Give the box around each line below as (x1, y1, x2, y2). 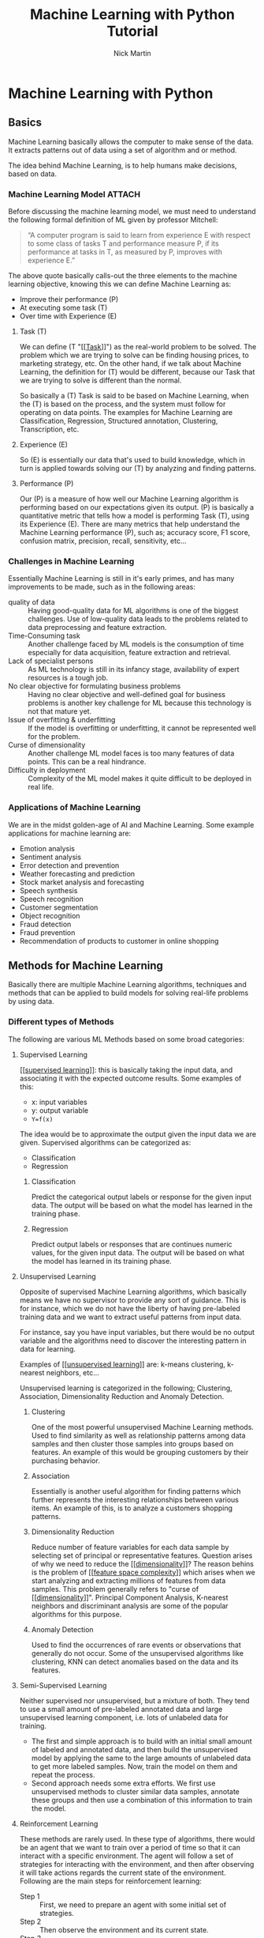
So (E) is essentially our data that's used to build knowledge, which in (19, 455, 246, 465)
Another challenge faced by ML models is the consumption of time (28, 639, 244, 649)
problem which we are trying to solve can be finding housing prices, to (19, 350, 250, 360)
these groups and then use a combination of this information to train (31, 1795, 253, 1804)
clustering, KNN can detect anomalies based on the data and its (31, 1657, 239, 1666)
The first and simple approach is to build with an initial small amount (31, 1736, 252, 1746)
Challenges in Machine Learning (8, 556, 135, 567)
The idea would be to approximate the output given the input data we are (19, 1129, 257, 1139)
